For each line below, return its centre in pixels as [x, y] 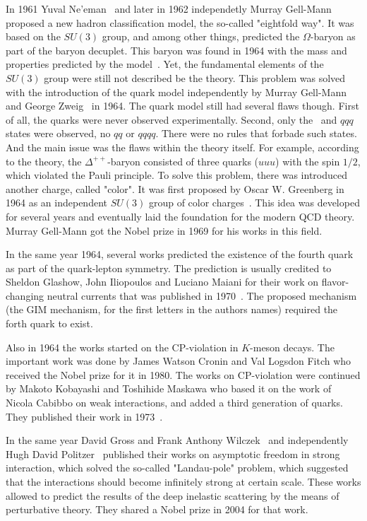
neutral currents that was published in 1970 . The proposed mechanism [202, 295]
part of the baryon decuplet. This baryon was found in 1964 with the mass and [176, 50]
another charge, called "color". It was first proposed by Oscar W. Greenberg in [175, 188]
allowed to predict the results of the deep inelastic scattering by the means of [173, 495]
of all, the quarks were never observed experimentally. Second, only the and [172, 119]
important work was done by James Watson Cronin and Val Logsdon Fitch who [179, 361]
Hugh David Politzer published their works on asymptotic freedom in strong [173, 453]
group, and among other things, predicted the [201, 36]
